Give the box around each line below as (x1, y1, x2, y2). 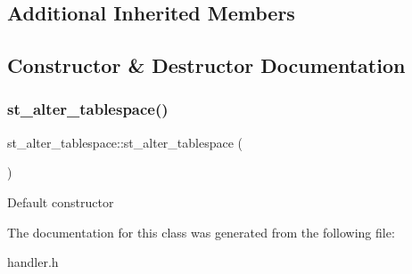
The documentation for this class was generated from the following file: (7, 222, 395, 241)
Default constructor (7, 192, 114, 211)
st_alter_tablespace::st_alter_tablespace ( (7, 133, 243, 151)
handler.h (7, 253, 59, 271)
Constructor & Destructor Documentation (7, 52, 406, 79)
